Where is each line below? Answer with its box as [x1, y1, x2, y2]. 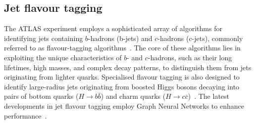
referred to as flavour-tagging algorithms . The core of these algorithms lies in [4, 42, 241, 53]
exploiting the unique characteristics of [4, 52, 122, 62]
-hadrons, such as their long [148, 52, 232, 62]
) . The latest [188, 91, 230, 101]
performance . [4, 110, 47, 121]
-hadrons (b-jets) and [88, 33, 153, 43]
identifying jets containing [4, 33, 83, 43]
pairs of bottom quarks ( [4, 91, 79, 101]
